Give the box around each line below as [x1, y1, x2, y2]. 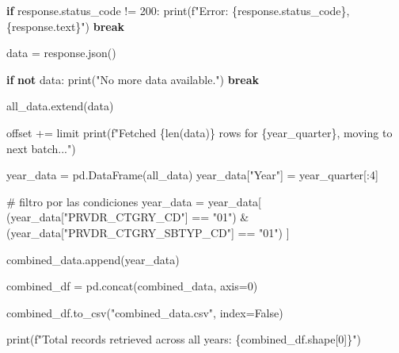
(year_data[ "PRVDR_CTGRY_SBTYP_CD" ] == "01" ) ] [6, 224, 290, 240]
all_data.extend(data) [6, 98, 114, 114]
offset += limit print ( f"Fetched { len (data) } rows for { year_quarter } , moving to [6, 124, 393, 140]
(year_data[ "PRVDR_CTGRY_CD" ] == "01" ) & [6, 209, 249, 225]
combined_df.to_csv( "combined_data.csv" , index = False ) [6, 304, 283, 320]
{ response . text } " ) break [6, 17, 124, 34]
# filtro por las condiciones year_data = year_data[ [6, 193, 261, 209]
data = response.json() [6, 44, 116, 61]
